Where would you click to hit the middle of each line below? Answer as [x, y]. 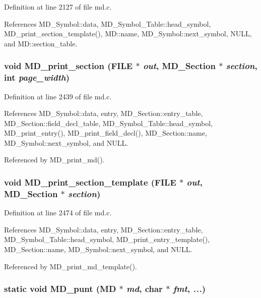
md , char [145, 289]
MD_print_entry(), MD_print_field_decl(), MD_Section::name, [106, 133]
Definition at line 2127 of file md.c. [58, 7]
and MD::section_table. [41, 43]
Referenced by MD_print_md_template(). [71, 266]
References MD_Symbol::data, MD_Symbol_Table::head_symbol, [108, 23]
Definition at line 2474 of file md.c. [58, 213]
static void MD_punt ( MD [60, 289]
